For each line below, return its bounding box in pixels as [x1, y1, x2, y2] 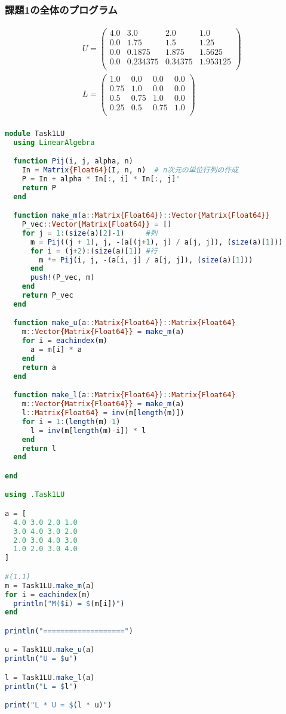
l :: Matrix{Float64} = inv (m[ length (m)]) [21, 409, 184, 417]
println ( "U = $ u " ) [5, 654, 78, 663]
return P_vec [21, 291, 73, 300]
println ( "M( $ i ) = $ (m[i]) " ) [13, 599, 125, 608]
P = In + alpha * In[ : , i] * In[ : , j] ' [21, 174, 180, 183]
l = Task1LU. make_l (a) [5, 673, 95, 682]
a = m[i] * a [30, 345, 82, 354]
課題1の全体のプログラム [5, 2, 118, 17]
